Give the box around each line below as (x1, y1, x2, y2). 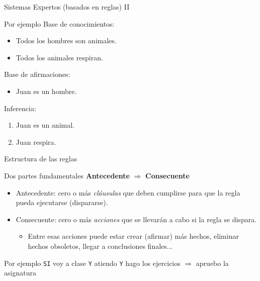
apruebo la (196, 257, 229, 268)
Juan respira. (16, 136, 56, 147)
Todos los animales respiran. (16, 52, 103, 62)
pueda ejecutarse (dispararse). (16, 197, 108, 208)
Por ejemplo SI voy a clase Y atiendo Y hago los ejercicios (4, 257, 181, 268)
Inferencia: (4, 103, 36, 113)
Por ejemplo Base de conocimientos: (4, 18, 115, 29)
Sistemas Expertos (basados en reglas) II (4, 2, 130, 12)
